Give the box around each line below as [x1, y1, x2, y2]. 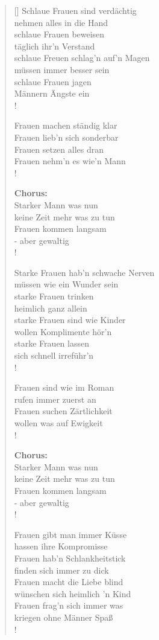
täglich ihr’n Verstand [14, 39, 95, 52]
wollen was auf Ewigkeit [14, 417, 103, 429]
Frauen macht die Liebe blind [14, 575, 123, 588]
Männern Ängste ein [14, 87, 90, 100]
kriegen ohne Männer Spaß [14, 610, 113, 623]
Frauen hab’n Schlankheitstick [14, 551, 126, 564]
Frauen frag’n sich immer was [14, 599, 123, 612]
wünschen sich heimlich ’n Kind [14, 587, 131, 600]
